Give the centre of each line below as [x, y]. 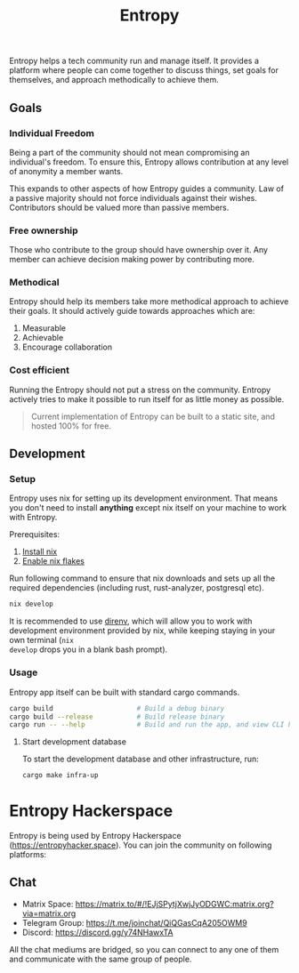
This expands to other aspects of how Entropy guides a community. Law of [147, 189]
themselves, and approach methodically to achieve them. [114, 80]
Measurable [44, 328]
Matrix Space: [48, 904]
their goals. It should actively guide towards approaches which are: [132, 311]
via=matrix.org [49, 913]
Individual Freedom [52, 133]
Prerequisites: [35, 535]
